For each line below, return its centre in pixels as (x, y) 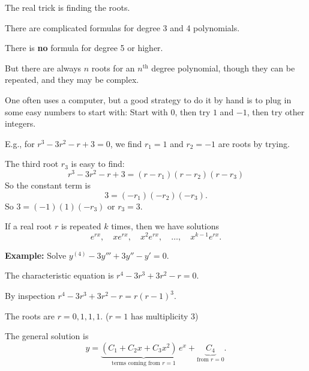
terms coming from (136, 363)
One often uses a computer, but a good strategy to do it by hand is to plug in (148, 99)
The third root (32, 164)
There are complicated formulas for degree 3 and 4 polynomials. (122, 27)
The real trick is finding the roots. (67, 7)
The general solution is (47, 336)
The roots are (30, 315)
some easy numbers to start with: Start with (86, 111)
